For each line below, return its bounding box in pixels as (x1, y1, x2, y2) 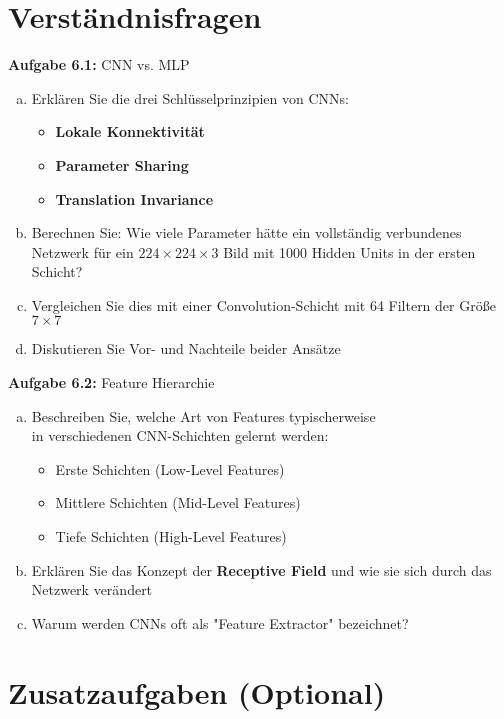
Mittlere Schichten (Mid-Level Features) (55, 492, 301, 513)
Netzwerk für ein (31, 241, 134, 262)
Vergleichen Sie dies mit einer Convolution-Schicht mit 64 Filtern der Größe (31, 294, 496, 315)
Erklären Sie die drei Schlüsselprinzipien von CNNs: (31, 87, 349, 108)
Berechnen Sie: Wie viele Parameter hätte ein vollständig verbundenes (31, 222, 462, 243)
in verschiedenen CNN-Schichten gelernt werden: (31, 425, 329, 446)
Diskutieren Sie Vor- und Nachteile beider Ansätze (31, 338, 341, 359)
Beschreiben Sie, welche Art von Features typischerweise (31, 405, 376, 426)
